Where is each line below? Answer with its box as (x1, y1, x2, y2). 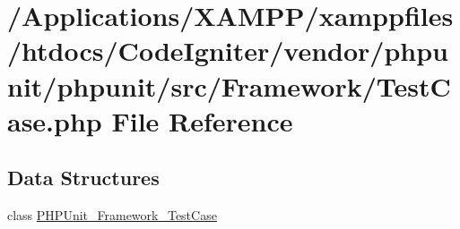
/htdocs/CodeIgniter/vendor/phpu (7, 32, 448, 69)
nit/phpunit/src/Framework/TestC (7, 67, 451, 104)
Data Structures (7, 164, 160, 191)
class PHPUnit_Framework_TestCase (7, 206, 217, 225)
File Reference (111, 102, 293, 139)
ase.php (7, 102, 102, 139)
